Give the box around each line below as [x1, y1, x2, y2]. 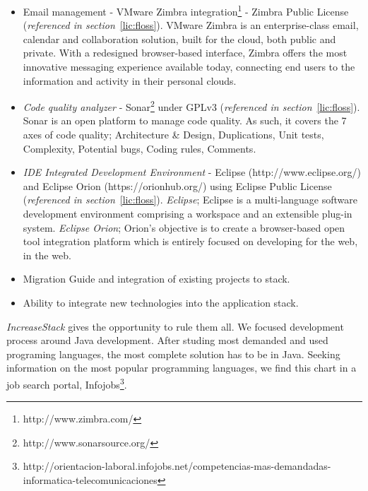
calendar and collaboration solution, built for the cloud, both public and [23, 31, 336, 46]
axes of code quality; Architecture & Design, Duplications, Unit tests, [23, 127, 324, 142]
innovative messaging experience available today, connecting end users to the [23, 59, 355, 74]
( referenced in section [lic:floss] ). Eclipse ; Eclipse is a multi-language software [23, 192, 357, 207]
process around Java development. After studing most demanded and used [6, 333, 328, 348]
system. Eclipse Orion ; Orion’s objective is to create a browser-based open [23, 220, 345, 235]
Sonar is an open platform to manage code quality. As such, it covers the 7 [23, 113, 347, 128]
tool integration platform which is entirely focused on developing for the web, [23, 234, 358, 249]
